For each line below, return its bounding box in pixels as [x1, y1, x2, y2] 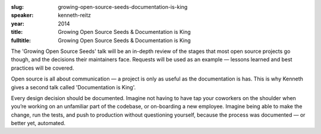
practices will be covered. [11, 64, 74, 71]
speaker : [11, 12, 34, 19]
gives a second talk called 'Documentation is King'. [11, 83, 136, 91]
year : [11, 20, 25, 27]
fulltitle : [11, 36, 31, 44]
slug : [11, 4, 24, 10]
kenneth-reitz [58, 12, 92, 19]
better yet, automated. [11, 120, 65, 127]
